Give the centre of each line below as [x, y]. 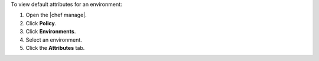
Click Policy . [41, 23]
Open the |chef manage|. [56, 15]
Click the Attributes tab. [55, 48]
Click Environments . [51, 32]
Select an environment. [54, 40]
